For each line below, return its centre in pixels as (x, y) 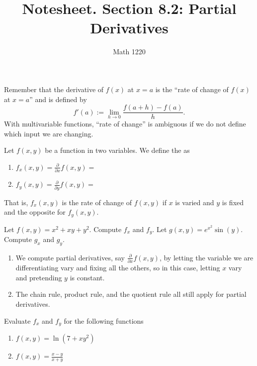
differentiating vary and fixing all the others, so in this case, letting (118, 268)
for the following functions (104, 320)
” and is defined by (58, 99)
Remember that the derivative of (54, 89)
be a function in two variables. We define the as (117, 150)
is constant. (87, 277)
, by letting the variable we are (206, 257)
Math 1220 (129, 52)
